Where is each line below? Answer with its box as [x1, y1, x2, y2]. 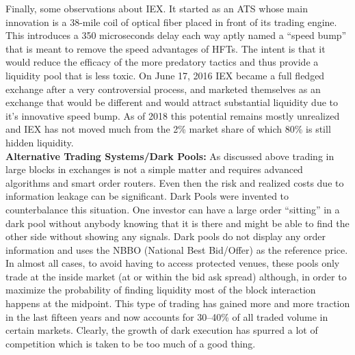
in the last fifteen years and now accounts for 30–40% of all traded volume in [5, 309, 328, 324]
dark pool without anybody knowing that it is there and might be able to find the [5, 215, 350, 230]
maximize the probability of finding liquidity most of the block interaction [5, 282, 316, 297]
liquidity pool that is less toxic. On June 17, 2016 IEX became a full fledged [5, 68, 325, 82]
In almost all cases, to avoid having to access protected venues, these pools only [5, 256, 340, 270]
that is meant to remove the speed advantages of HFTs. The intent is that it [5, 41, 326, 55]
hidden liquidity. [5, 135, 74, 149]
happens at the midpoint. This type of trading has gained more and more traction [5, 296, 350, 311]
